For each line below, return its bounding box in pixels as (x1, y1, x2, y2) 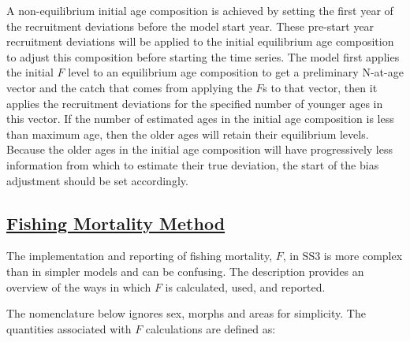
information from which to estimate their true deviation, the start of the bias (6, 156, 379, 173)
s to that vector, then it (263, 79, 378, 95)
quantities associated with (6, 320, 132, 336)
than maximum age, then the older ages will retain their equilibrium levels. (6, 125, 369, 142)
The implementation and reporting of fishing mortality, (6, 247, 273, 264)
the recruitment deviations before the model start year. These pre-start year (6, 17, 375, 34)
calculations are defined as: (145, 320, 276, 336)
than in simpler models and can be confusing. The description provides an (6, 262, 364, 279)
